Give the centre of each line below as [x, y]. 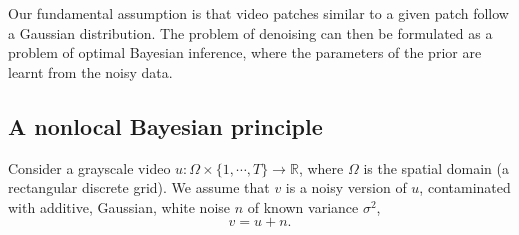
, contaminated [465, 187]
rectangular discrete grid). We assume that [139, 187]
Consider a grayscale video [89, 167]
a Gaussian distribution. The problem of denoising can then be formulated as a [250, 32]
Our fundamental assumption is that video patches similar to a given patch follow [258, 13]
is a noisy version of [346, 187]
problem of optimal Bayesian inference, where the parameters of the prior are [245, 52]
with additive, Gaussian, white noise [119, 206]
